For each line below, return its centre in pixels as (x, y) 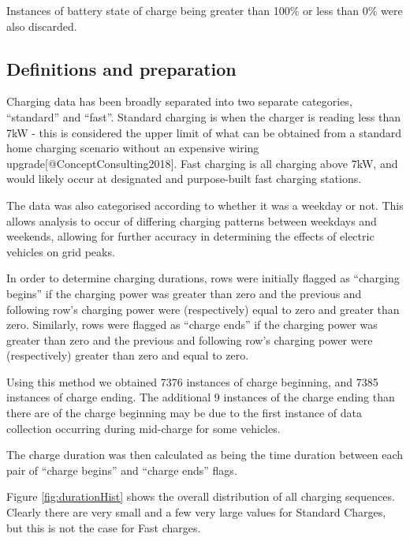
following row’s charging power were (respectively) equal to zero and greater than (203, 309)
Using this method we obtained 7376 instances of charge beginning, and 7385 (192, 381)
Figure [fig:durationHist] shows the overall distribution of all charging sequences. (201, 496)
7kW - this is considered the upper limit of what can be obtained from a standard (204, 132)
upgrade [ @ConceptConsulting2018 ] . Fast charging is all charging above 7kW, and (202, 163)
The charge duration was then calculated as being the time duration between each (205, 455)
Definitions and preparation (121, 68)
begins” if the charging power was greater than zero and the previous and (184, 293)
